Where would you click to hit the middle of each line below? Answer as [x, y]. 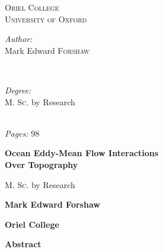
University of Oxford [46, 19]
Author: [19, 39]
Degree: [18, 90]
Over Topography [41, 164]
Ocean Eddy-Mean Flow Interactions [82, 153]
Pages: [17, 133]
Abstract [23, 244]
